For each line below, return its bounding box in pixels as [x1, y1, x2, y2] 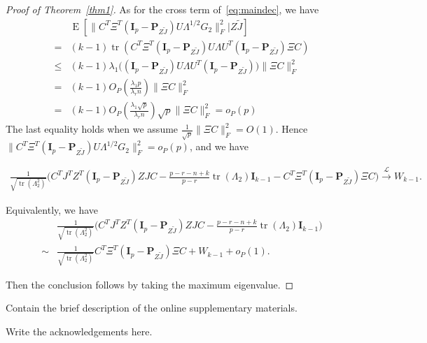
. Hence [275, 122, 308, 136]
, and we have [189, 139, 248, 154]
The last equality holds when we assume [6, 122, 178, 136]
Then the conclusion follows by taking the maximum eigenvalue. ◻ [6, 277, 294, 291]
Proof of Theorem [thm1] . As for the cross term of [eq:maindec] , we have [6, 2, 319, 16]
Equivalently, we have [6, 202, 99, 217]
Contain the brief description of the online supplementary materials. [6, 300, 297, 315]
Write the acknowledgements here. [6, 323, 153, 338]
